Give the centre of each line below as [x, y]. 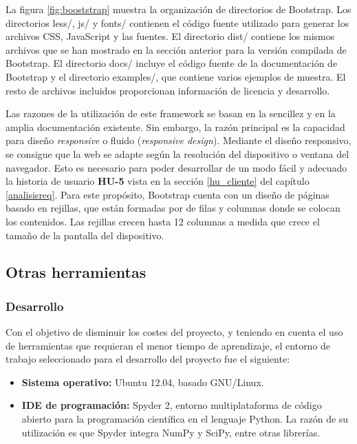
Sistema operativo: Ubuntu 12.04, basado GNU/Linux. [143, 382]
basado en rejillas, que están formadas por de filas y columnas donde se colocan [173, 208]
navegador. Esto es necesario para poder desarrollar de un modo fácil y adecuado [176, 167]
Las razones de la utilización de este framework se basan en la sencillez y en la [171, 113]
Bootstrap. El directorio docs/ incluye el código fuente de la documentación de [172, 63]
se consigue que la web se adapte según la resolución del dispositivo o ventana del [177, 153]
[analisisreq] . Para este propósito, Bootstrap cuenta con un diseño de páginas [167, 194]
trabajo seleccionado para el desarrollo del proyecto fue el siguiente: [148, 359]
